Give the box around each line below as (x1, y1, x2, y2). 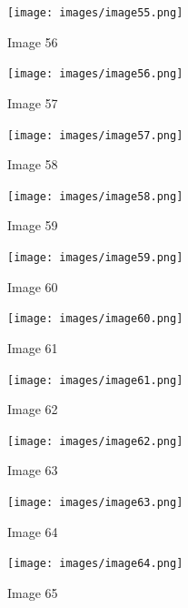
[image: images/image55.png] (7, 6, 183, 19)
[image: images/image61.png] (7, 373, 183, 387)
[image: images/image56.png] (7, 67, 183, 81)
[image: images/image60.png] (7, 312, 183, 326)
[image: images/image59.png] (7, 251, 183, 264)
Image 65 (7, 583, 58, 602)
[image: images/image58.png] (7, 189, 183, 203)
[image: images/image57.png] (7, 128, 183, 142)
